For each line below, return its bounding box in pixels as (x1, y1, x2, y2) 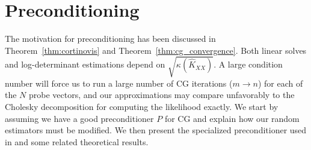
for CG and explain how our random (164, 112, 300, 124)
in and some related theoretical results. (5, 135, 149, 148)
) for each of (257, 76, 303, 89)
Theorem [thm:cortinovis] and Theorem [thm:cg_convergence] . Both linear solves (5, 44, 307, 56)
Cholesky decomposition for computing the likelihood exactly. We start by (5, 100, 279, 113)
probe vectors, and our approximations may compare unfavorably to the (29, 88, 295, 101)
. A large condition (214, 58, 283, 71)
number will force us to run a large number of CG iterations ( (5, 76, 233, 89)
